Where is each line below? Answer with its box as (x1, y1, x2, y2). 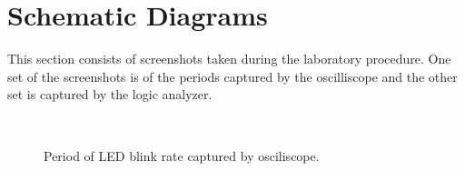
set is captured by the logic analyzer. (7, 85, 213, 104)
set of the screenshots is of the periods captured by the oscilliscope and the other (7, 66, 458, 85)
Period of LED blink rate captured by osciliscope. (44, 146, 320, 165)
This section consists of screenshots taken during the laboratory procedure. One (7, 49, 451, 68)
